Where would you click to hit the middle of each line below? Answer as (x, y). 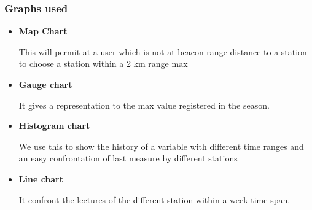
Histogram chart (54, 126)
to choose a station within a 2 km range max (103, 64)
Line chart (41, 178)
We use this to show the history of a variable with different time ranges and (161, 146)
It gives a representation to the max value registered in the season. (144, 105)
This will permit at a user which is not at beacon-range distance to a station (163, 51)
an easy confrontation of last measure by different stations (128, 158)
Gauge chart (45, 84)
